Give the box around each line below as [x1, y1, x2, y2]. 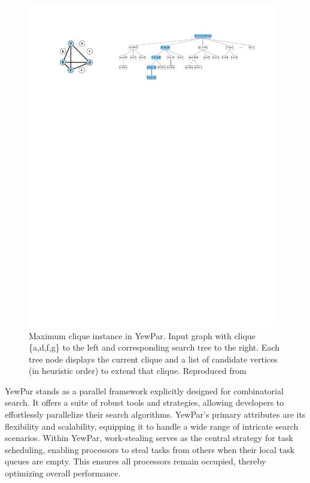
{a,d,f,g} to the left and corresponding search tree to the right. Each [29, 341, 280, 354]
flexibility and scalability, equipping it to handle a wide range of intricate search [5, 419, 299, 432]
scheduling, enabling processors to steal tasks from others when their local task [5, 443, 294, 455]
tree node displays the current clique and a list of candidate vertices [29, 352, 278, 365]
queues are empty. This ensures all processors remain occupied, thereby [5, 455, 266, 467]
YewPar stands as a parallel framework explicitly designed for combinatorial [5, 384, 284, 397]
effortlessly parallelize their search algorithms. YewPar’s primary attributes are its [5, 408, 306, 421]
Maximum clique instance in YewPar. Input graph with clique [29, 329, 256, 342]
